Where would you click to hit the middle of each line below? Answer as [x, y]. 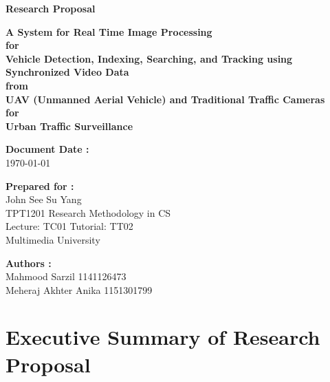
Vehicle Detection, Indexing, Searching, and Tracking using [149, 58]
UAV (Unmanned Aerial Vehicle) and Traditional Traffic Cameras [165, 99]
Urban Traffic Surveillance [69, 126]
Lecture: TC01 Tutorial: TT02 [69, 226]
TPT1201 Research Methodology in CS [88, 212]
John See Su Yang [44, 199]
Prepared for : [40, 185]
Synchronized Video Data [67, 72]
